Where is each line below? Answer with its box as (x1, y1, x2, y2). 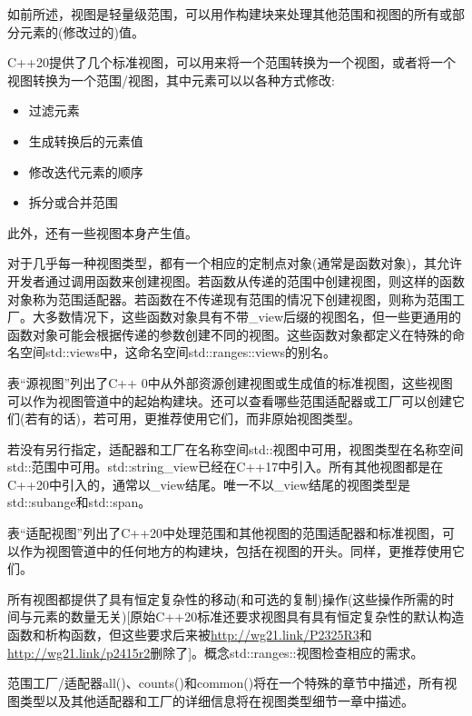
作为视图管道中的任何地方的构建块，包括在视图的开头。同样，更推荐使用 (19, 541, 452, 560)
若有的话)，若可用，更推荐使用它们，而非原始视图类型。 (25, 409, 360, 428)
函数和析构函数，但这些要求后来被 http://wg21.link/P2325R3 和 (7, 625, 372, 644)
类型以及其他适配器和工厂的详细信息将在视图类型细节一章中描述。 (19, 691, 414, 710)
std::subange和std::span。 (7, 492, 152, 512)
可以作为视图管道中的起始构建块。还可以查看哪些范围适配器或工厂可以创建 (7, 391, 452, 410)
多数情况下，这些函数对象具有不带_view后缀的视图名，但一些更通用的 (44, 307, 462, 326)
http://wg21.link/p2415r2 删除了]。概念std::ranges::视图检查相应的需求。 (7, 642, 424, 661)
